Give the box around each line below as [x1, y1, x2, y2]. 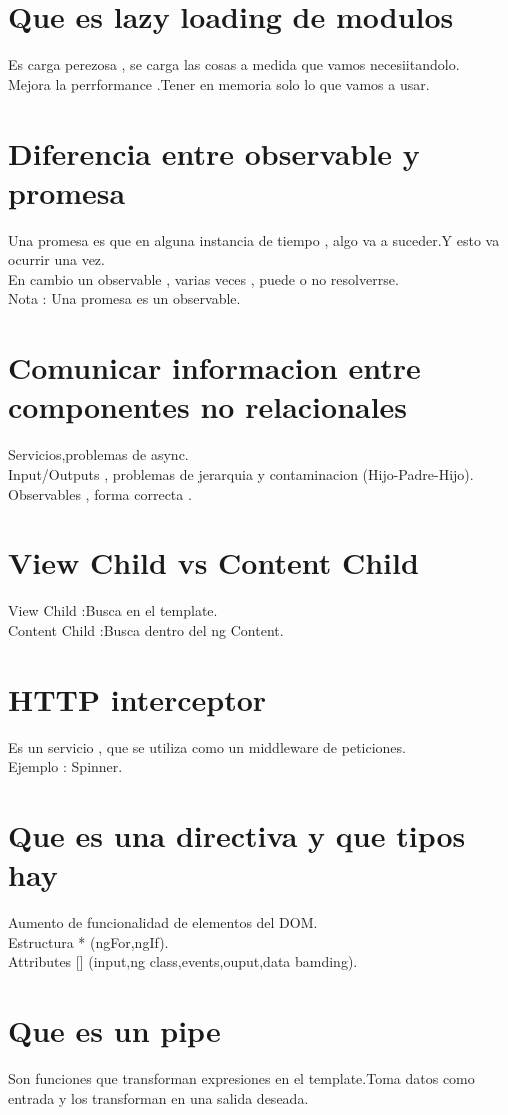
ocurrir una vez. [8, 249, 105, 270]
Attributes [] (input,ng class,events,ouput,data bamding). [8, 951, 358, 972]
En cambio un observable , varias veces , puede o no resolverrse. [8, 268, 399, 289]
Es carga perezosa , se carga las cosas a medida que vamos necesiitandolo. [8, 54, 460, 75]
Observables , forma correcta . [8, 483, 192, 504]
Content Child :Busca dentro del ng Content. [8, 619, 284, 640]
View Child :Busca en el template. [8, 600, 218, 621]
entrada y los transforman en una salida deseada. [8, 1087, 309, 1108]
